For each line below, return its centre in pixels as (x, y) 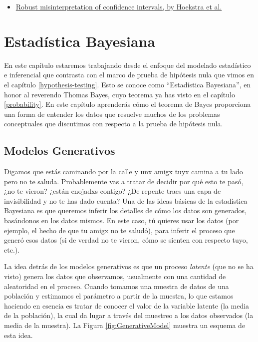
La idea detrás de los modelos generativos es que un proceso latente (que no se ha (129, 266)
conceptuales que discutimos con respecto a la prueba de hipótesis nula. (114, 124)
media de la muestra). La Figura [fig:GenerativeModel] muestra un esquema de (125, 325)
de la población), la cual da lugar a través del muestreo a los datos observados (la (129, 315)
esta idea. (18, 335)
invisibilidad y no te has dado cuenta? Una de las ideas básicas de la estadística (126, 200)
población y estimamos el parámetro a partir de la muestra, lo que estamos (119, 296)
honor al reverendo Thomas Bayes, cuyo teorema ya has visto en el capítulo (120, 94)
